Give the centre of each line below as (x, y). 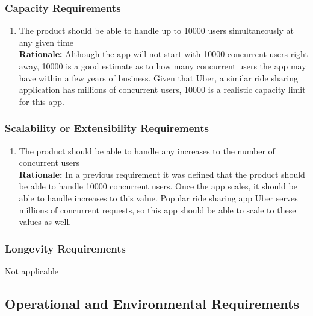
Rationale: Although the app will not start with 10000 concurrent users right (163, 54)
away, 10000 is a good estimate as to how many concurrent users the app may (163, 66)
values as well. (45, 222)
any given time (46, 42)
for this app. (42, 101)
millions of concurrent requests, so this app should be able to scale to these (157, 210)
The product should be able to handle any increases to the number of (147, 150)
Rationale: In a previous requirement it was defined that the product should (162, 174)
